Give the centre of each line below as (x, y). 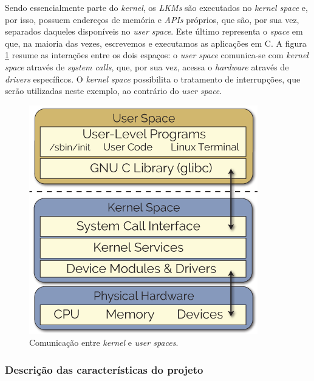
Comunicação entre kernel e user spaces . (104, 342)
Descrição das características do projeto (104, 369)
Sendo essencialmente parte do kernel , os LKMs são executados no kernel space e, (156, 7)
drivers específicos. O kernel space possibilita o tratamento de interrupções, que (153, 79)
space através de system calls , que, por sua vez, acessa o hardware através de (147, 66)
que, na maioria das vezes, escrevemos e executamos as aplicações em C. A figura (156, 43)
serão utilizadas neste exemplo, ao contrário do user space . (114, 91)
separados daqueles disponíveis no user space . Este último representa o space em (154, 31)
